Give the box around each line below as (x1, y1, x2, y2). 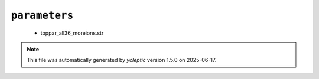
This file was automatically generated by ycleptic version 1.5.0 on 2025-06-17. (27, 57, 217, 64)
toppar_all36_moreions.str (40, 29, 104, 37)
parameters (11, 9, 74, 22)
